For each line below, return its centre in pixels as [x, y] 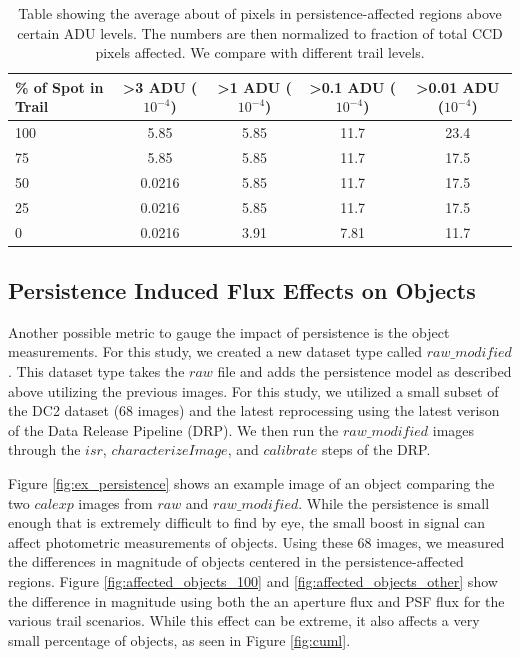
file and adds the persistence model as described [364, 371]
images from [115, 502]
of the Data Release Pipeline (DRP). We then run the [173, 429]
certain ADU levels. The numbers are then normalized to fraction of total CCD [260, 32]
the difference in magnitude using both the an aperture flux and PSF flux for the [256, 600]
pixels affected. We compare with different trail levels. [260, 52]
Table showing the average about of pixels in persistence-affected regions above [260, 13]
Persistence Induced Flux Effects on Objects [242, 290]
